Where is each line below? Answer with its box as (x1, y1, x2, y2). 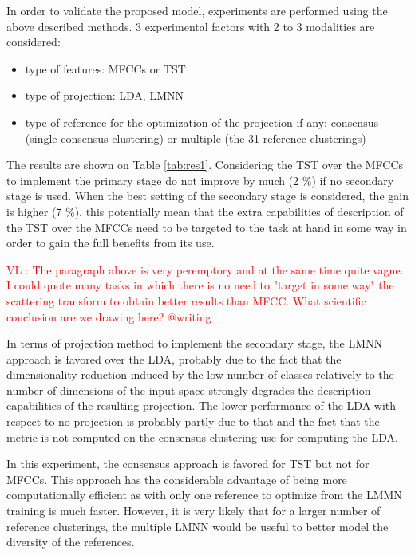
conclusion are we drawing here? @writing (6, 308, 211, 325)
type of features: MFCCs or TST (25, 60, 186, 77)
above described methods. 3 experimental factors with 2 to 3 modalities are (6, 18, 375, 34)
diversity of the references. (6, 533, 135, 550)
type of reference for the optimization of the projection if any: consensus (25, 113, 378, 130)
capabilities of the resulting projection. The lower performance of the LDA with (6, 397, 397, 414)
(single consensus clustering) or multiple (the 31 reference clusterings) (25, 129, 366, 146)
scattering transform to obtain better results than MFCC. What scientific (6, 292, 366, 309)
